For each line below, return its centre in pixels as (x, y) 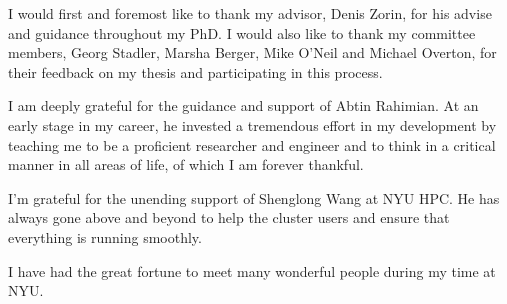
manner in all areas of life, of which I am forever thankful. (186, 164)
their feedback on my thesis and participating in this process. (195, 71)
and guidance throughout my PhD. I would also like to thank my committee (242, 32)
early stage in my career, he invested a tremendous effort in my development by (252, 124)
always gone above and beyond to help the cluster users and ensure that (229, 217)
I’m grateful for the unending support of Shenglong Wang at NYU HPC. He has (254, 197)
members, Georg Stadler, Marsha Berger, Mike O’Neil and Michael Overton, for (252, 52)
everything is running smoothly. (105, 236)
